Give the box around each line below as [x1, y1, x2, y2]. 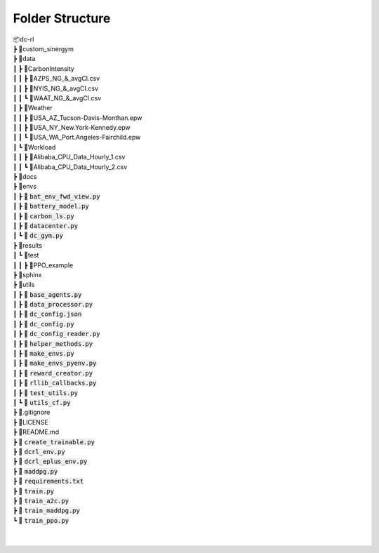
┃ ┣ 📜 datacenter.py [13, 221, 79, 229]
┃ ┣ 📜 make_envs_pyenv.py [13, 359, 97, 368]
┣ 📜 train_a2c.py [13, 496, 69, 505]
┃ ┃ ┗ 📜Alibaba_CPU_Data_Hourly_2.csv [13, 162, 128, 171]
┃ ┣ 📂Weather [13, 104, 53, 112]
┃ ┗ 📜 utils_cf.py [13, 399, 71, 406]
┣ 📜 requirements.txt [13, 477, 84, 486]
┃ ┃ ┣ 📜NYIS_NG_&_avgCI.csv [13, 84, 98, 93]
